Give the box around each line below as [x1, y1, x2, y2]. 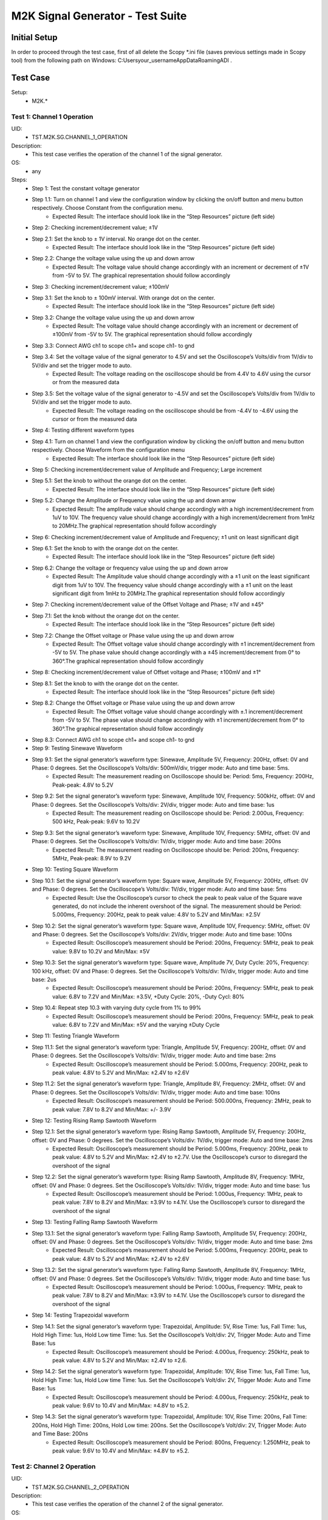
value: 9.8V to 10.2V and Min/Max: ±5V [52, 947, 150, 955]
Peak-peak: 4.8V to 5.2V [52, 781, 114, 789]
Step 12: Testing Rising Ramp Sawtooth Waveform [32, 1116, 157, 1124]
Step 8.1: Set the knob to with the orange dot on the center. [32, 680, 179, 687]
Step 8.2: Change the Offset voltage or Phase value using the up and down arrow [32, 699, 235, 706]
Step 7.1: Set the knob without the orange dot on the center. [32, 612, 180, 620]
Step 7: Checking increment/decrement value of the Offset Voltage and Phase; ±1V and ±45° [32, 601, 264, 608]
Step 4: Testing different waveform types [32, 426, 135, 434]
